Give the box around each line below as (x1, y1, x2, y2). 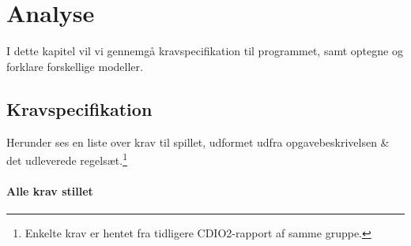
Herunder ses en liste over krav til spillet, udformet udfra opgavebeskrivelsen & (6, 133, 390, 150)
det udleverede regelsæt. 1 (6, 150, 127, 168)
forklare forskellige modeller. (6, 58, 143, 74)
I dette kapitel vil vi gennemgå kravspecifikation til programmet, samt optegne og (6, 43, 403, 59)
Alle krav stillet (6, 182, 93, 199)
